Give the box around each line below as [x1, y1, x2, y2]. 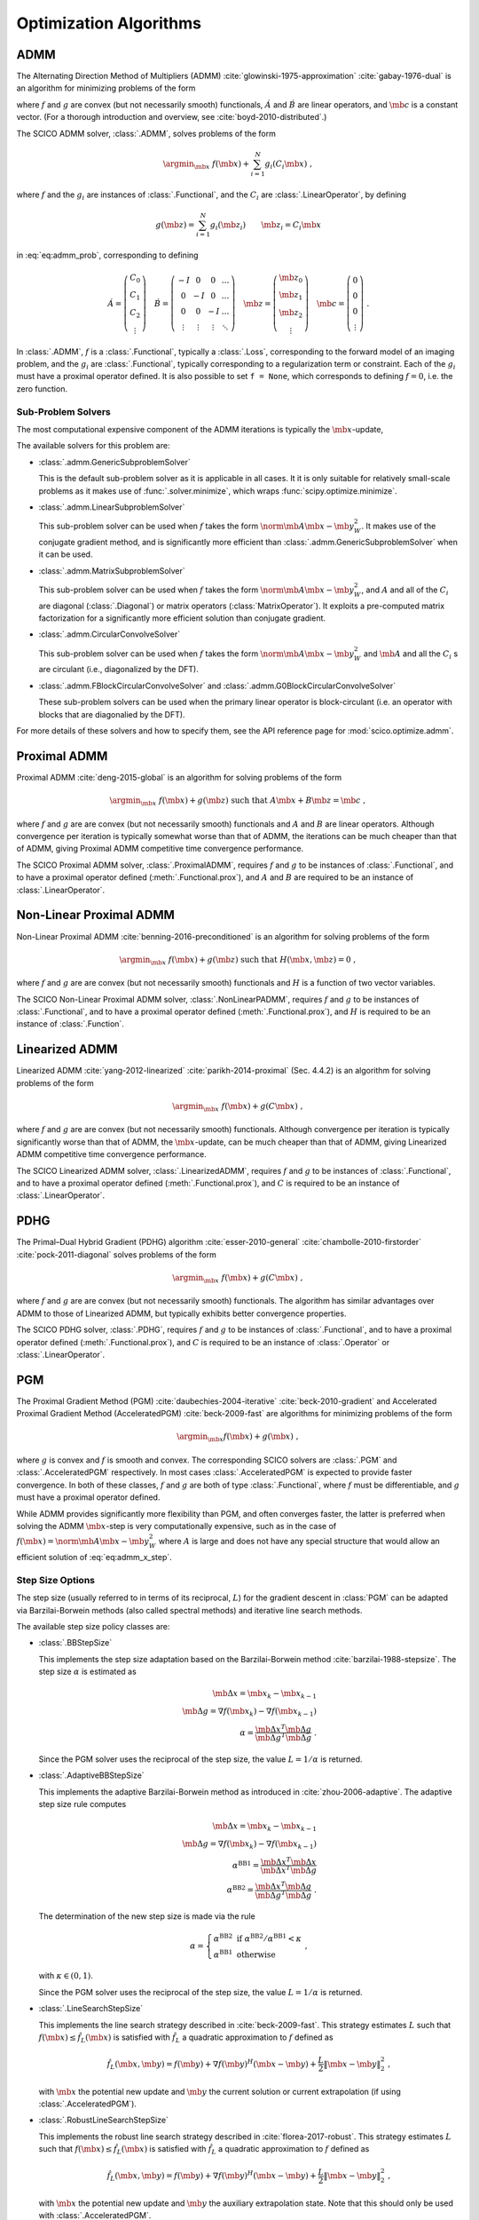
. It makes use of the [361, 520, 436, 532]
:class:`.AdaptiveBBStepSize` [38, 1770, 145, 1780]
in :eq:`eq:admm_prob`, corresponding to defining [16, 250, 199, 261]
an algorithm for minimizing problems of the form [16, 83, 196, 93]
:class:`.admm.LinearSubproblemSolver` [38, 502, 185, 512]
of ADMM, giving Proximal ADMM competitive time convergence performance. [16, 844, 304, 854]
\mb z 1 [279, 289, 303, 302]
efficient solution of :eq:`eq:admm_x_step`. [16, 1551, 172, 1562]
